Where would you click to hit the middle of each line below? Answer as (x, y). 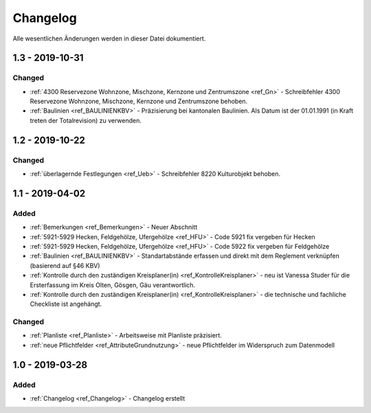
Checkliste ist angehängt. (66, 304)
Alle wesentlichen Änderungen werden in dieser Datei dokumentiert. (109, 38)
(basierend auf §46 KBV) (65, 265)
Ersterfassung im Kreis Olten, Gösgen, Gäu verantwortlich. (113, 284)
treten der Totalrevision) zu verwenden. (86, 120)
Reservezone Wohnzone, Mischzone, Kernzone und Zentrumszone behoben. (139, 101)
